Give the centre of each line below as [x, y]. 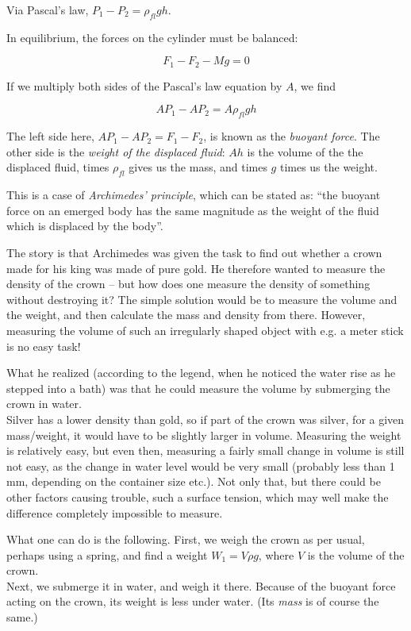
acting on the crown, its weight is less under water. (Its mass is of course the [193, 601]
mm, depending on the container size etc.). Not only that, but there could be [194, 481]
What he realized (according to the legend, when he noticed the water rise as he [201, 373]
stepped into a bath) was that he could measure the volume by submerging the [198, 388]
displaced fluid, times [58, 167]
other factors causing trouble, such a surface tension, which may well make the [198, 496]
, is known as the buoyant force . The [292, 136]
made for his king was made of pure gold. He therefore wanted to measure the [196, 268]
